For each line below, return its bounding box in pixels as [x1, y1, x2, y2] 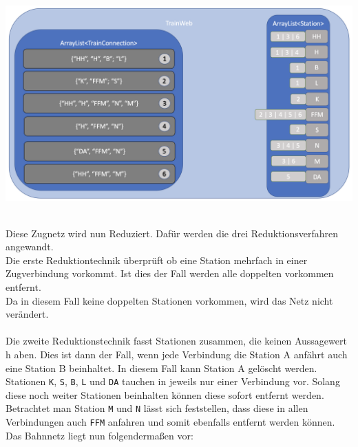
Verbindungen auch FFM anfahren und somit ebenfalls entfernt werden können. [6, 415, 335, 429]
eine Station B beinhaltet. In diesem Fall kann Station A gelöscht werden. [6, 360, 317, 375]
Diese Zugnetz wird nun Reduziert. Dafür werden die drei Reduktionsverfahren [6, 226, 339, 240]
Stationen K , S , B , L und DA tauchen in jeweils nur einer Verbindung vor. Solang [6, 374, 340, 389]
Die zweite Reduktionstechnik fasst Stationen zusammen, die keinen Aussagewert [6, 334, 347, 348]
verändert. [6, 307, 49, 321]
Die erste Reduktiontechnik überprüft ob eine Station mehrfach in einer [6, 252, 308, 267]
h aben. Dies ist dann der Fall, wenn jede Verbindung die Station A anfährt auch [6, 347, 348, 362]
